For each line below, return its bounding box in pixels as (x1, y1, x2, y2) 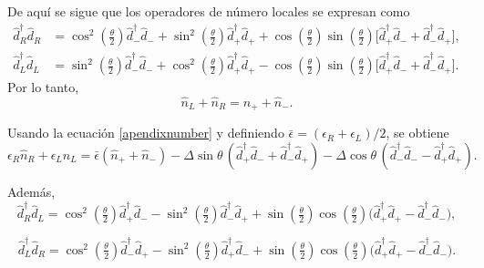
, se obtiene (386, 123, 449, 142)
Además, (7, 181, 56, 201)
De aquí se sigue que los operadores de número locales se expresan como (7, 2, 410, 20)
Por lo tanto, (7, 77, 79, 97)
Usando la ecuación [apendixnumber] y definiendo (7, 123, 284, 142)
